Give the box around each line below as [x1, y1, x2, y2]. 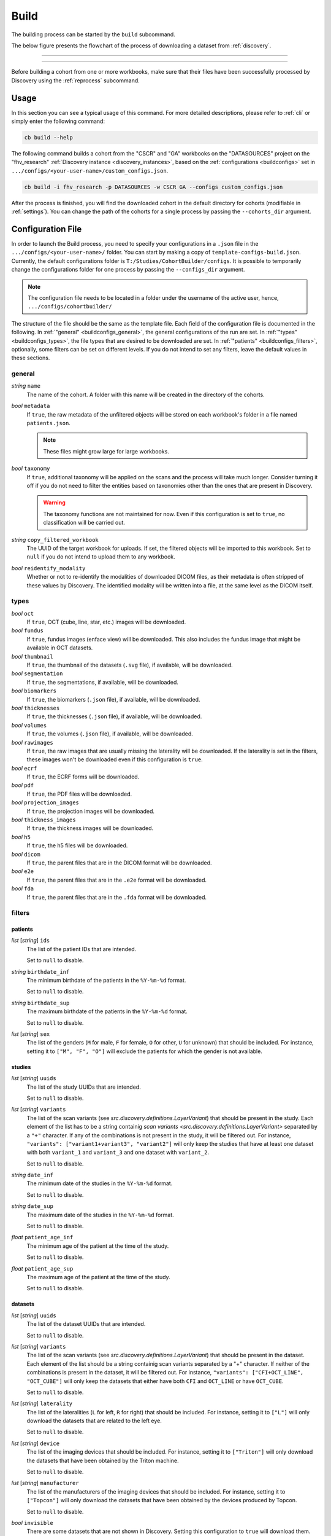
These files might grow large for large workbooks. [43, 447, 170, 455]
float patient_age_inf [11, 1234, 74, 1241]
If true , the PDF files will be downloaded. [26, 790, 132, 797]
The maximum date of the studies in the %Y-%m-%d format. [26, 1211, 174, 1218]
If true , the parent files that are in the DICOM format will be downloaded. [26, 859, 212, 866]
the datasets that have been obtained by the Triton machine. [26, 1457, 179, 1464]
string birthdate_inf [11, 968, 70, 975]
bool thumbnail [11, 652, 53, 660]
